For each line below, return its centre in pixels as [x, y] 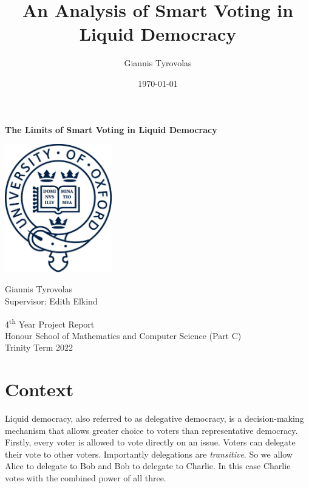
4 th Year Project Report [50, 323]
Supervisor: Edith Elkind [51, 301]
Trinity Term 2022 [39, 347]
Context [39, 389]
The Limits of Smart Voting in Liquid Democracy [111, 129]
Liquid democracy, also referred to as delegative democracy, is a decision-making [154, 418]
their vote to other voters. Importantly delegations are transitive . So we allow [149, 454]
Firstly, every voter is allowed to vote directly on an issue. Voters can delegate [150, 442]
